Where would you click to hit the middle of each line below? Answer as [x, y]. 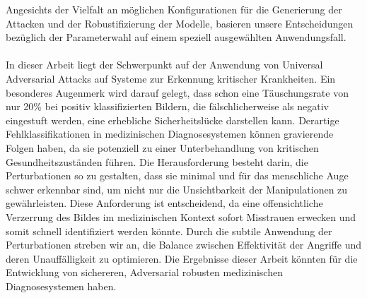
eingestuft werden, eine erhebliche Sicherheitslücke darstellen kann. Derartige [173, 120]
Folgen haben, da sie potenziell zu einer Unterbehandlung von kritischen [162, 147]
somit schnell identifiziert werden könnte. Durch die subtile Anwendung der [169, 231]
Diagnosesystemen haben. [61, 286]
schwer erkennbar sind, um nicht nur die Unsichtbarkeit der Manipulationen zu [177, 189]
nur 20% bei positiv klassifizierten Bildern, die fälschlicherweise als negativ [167, 106]
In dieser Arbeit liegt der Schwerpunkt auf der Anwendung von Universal [164, 65]
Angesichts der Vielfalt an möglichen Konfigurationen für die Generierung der [174, 9]
